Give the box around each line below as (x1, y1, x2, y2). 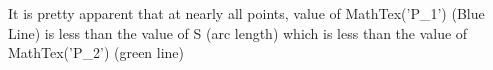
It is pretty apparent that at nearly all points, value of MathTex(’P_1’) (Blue (8, 3, 485, 23)
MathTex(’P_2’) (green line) (8, 42, 185, 63)
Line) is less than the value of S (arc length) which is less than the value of (8, 22, 468, 43)
